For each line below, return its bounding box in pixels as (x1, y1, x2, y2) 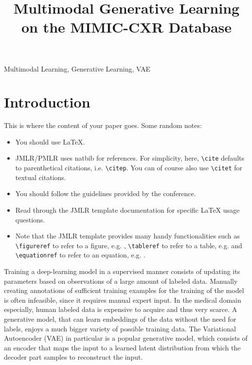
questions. (15, 214, 45, 224)
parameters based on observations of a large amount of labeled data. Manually (4, 275, 238, 286)
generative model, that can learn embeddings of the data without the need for (4, 314, 236, 324)
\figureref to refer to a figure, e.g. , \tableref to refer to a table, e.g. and (15, 240, 242, 250)
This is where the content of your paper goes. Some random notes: (4, 120, 202, 130)
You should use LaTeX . (15, 136, 85, 146)
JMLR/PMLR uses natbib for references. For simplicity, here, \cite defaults (15, 153, 245, 163)
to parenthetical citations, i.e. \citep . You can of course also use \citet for (15, 163, 243, 173)
